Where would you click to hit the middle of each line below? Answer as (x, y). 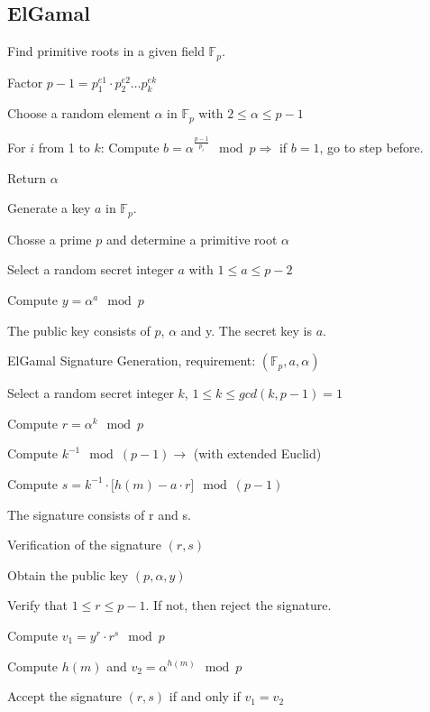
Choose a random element (79, 113)
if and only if (205, 696)
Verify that (37, 605)
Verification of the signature (84, 545)
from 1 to (64, 148)
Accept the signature (64, 696)
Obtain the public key (68, 574)
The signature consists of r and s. (99, 514)
